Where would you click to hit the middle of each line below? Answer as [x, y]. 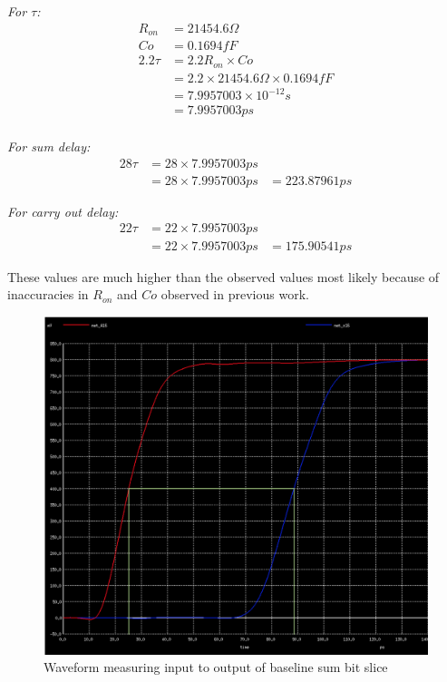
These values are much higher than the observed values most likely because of [223, 276]
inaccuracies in [48, 294]
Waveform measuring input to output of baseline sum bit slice [216, 667]
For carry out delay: [63, 211]
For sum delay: [49, 146]
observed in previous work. [235, 294]
